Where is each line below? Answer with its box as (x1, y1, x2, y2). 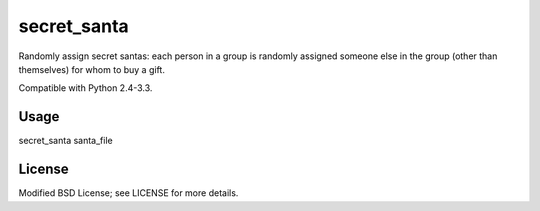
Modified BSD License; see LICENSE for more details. (18, 187, 239, 199)
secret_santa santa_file (18, 135, 114, 147)
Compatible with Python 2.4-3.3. (18, 82, 153, 94)
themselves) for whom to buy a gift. (18, 63, 165, 75)
